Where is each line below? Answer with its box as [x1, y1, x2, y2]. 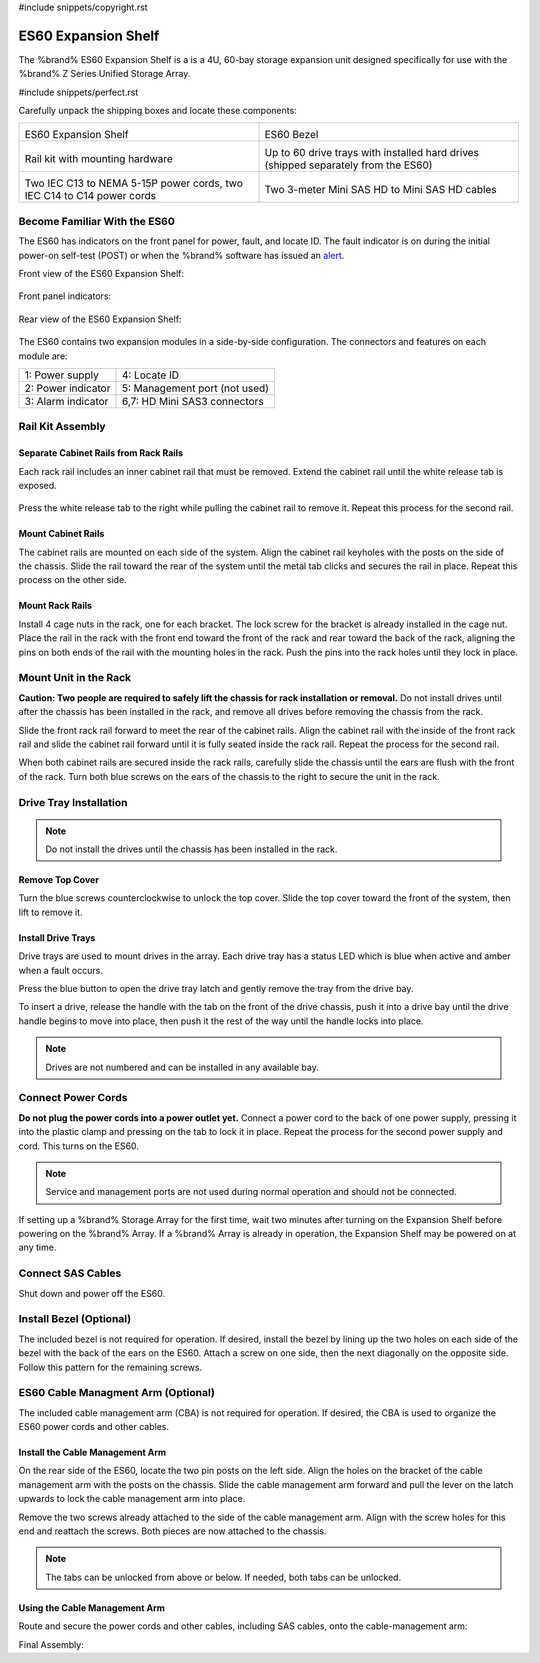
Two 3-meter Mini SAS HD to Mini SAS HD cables [264, 183, 497, 197]
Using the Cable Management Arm [18, 1601, 165, 1614]
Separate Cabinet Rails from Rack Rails [18, 447, 184, 459]
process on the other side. [18, 574, 127, 586]
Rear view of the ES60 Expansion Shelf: [18, 313, 182, 325]
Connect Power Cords [18, 1091, 128, 1105]
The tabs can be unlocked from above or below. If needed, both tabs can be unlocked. [45, 1571, 402, 1583]
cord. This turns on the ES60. [18, 1140, 140, 1152]
